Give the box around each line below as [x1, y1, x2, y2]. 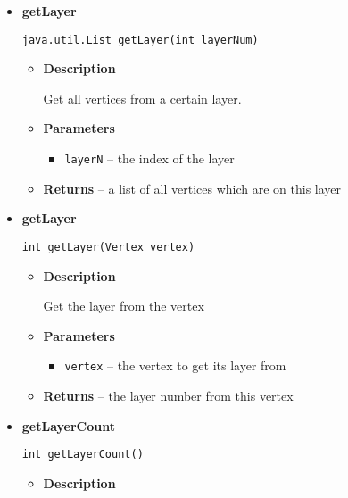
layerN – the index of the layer [64, 149, 235, 168]
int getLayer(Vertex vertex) [21, 240, 195, 253]
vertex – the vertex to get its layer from [64, 356, 286, 375]
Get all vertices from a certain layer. [43, 88, 242, 107]
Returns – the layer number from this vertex [43, 386, 294, 404]
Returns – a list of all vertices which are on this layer [43, 178, 342, 197]
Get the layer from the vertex [43, 296, 204, 315]
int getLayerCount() [21, 448, 144, 461]
